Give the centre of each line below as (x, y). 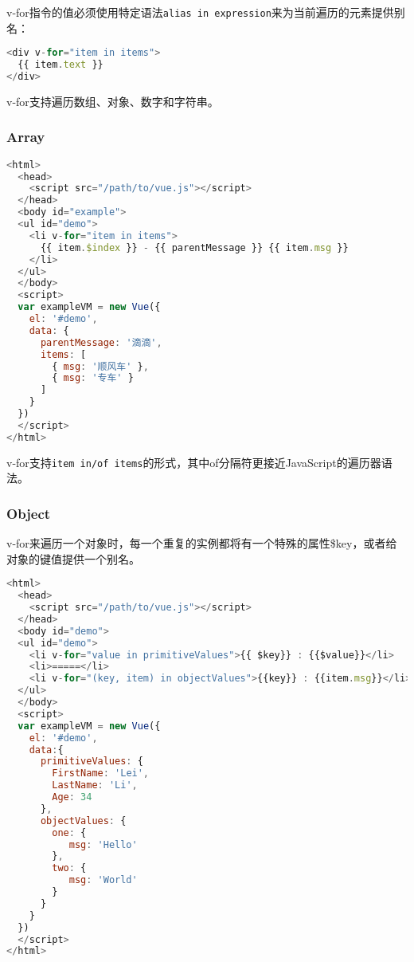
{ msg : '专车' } (93, 378)
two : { (69, 868)
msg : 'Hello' (103, 844)
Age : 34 (72, 797)
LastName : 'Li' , (95, 785)
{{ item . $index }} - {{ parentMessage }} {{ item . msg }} (194, 247)
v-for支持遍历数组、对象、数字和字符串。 (113, 101)
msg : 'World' (103, 880)
